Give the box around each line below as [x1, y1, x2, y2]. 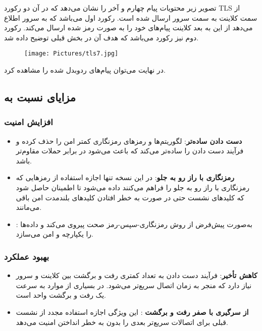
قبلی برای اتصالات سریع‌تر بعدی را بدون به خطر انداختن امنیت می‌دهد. [16, 316, 228, 327]
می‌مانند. [16, 202, 42, 212]
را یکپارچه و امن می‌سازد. [16, 229, 94, 239]
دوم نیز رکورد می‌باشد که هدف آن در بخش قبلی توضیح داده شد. [4, 32, 199, 42]
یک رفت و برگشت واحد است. [16, 290, 106, 300]
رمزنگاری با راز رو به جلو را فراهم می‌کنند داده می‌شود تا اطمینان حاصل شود [16, 182, 249, 192]
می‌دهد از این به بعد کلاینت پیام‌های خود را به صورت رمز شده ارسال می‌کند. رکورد [4, 22, 253, 33]
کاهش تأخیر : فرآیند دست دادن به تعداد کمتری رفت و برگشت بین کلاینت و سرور [16, 270, 257, 281]
